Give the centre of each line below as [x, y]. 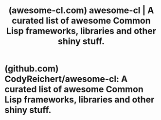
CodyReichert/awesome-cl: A [66, 79]
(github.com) [32, 69]
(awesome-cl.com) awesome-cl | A [81, 10]
